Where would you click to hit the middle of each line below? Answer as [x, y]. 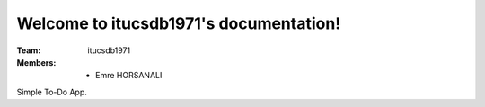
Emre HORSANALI [129, 76]
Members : [36, 62]
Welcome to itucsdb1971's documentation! [179, 23]
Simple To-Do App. [52, 92]
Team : [29, 50]
